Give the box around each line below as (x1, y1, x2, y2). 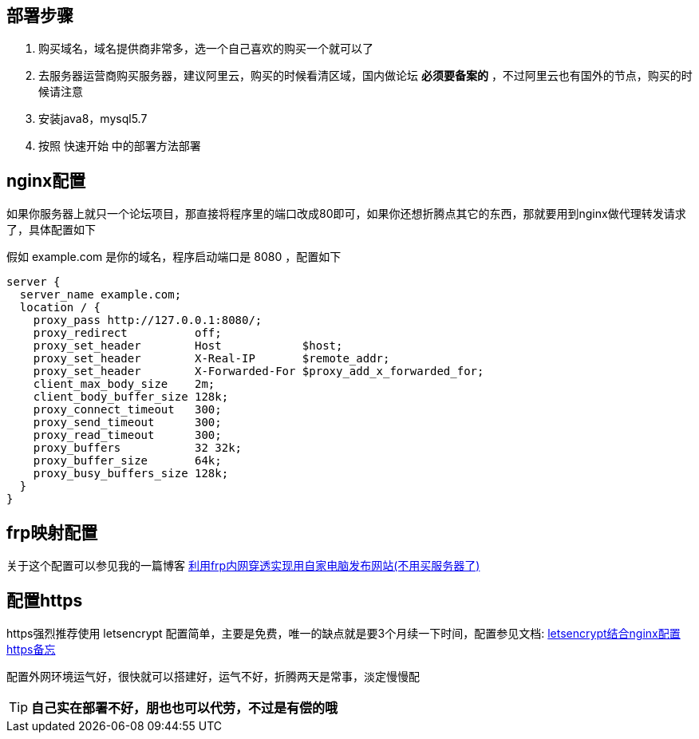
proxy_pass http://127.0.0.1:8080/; (33, 314, 263, 327)
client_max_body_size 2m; (33, 377, 215, 391)
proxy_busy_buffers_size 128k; (33, 467, 229, 480)
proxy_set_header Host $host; (33, 339, 343, 353)
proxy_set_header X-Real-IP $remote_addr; (33, 352, 390, 366)
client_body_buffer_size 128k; (33, 390, 229, 404)
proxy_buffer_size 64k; (33, 454, 222, 468)
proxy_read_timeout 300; (33, 429, 222, 442)
